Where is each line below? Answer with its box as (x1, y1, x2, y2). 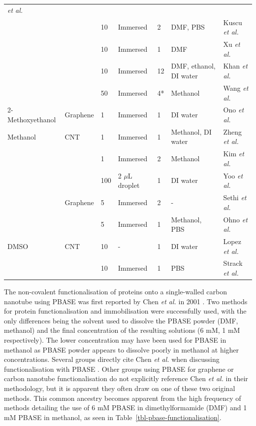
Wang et (223, 82, 249, 93)
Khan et (223, 61, 248, 71)
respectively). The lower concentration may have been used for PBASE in (4, 335, 226, 345)
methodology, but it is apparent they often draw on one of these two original (4, 383, 235, 393)
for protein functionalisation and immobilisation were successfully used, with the (4, 306, 247, 316)
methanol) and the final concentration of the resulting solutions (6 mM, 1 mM (4, 325, 240, 335)
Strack (223, 258, 243, 268)
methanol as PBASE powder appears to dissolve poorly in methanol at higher (4, 344, 239, 355)
